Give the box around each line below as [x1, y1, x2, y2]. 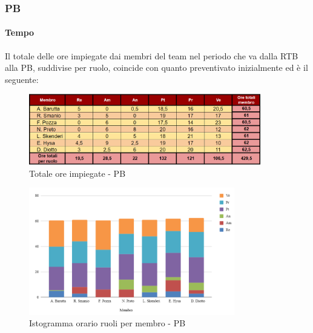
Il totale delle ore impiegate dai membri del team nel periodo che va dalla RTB [5, 49, 298, 62]
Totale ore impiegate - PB [29, 166, 126, 179]
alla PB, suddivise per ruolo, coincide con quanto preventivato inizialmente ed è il [5, 61, 308, 74]
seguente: [5, 73, 39, 85]
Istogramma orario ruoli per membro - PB [29, 317, 186, 329]
